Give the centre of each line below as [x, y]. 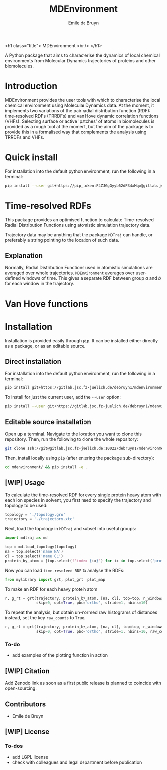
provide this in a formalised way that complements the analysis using [76, 132]
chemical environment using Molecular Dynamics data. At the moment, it [80, 105]
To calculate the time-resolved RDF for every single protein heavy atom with [83, 495]
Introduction [31, 86]
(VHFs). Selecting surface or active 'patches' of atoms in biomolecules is [80, 121]
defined [13, 278]
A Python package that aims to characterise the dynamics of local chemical [83, 55]
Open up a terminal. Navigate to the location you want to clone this [73, 434]
